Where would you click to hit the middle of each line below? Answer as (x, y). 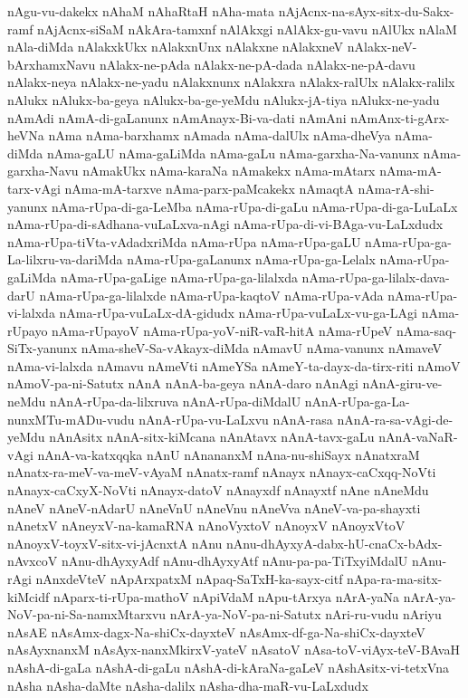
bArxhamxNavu (52, 64)
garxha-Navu (43, 171)
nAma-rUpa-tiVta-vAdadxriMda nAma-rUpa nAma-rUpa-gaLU (184, 241)
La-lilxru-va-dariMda (65, 259)
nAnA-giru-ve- (402, 383)
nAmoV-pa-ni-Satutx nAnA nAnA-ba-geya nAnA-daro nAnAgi (183, 383)
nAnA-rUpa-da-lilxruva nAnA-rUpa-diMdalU (176, 402)
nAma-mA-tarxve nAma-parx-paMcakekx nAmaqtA (209, 188)
